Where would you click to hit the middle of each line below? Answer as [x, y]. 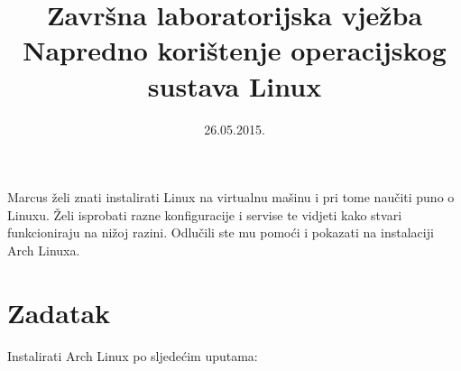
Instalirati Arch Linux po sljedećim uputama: [133, 355]
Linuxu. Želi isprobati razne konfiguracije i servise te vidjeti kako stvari [205, 214]
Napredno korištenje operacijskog [235, 50]
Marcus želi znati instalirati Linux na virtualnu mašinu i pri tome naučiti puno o [231, 197]
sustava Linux [235, 85]
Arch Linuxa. [44, 250]
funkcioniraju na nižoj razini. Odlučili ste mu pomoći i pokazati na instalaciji [221, 232]
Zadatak [59, 312]
